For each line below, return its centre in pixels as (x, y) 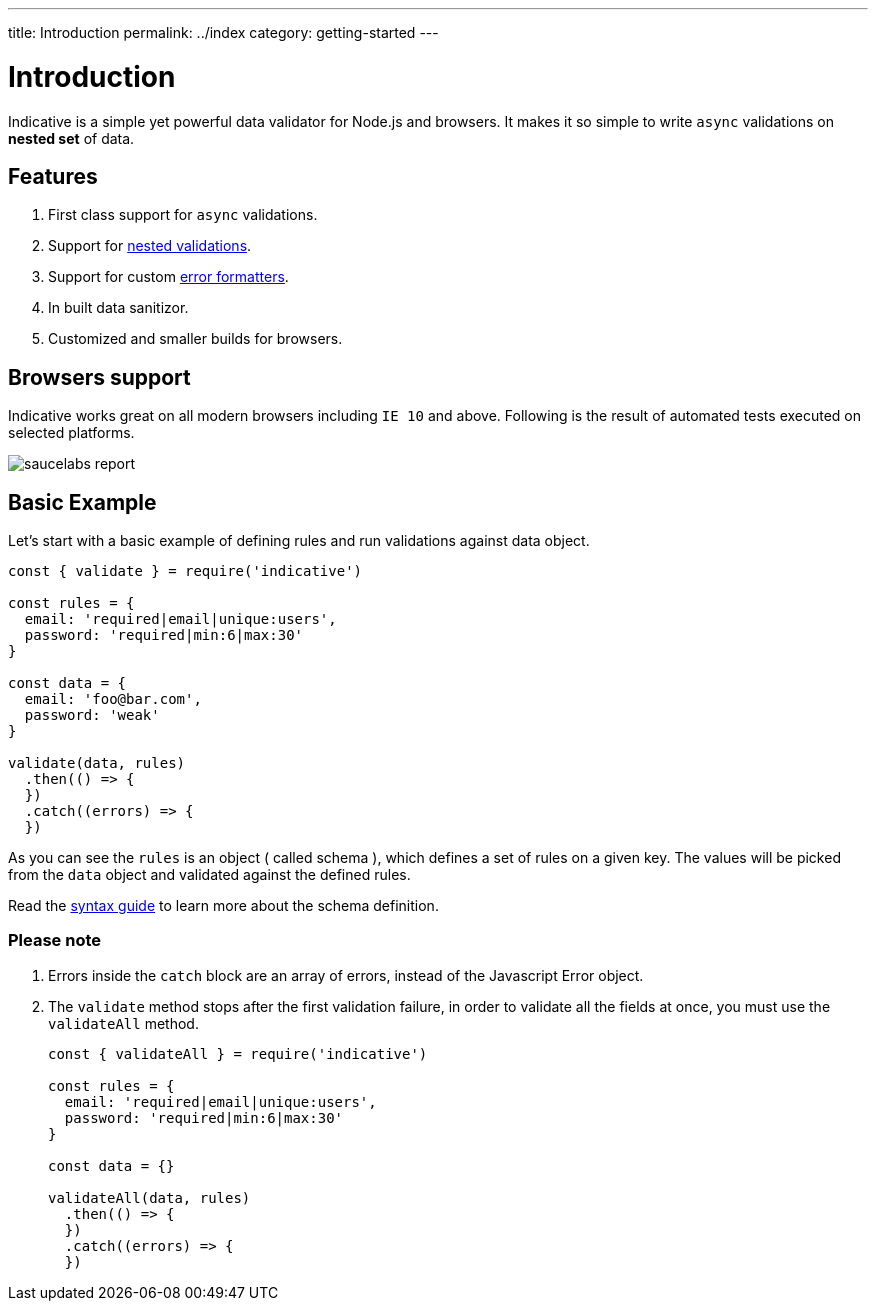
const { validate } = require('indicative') (185, 571)
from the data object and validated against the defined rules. (209, 875)
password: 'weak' (92, 715)
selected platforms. (71, 433)
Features (53, 176)
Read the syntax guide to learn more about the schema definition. (223, 906)
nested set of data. (71, 138)
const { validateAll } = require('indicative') (238, 1053)
